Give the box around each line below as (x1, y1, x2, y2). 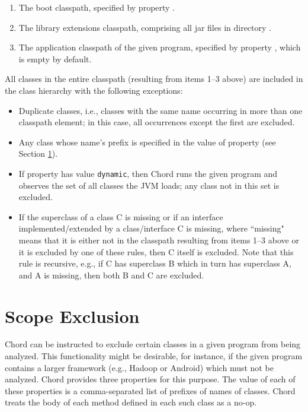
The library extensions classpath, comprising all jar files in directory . (18, 21, 271, 33)
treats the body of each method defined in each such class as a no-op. (5, 396, 257, 408)
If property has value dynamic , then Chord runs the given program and (18, 167, 278, 179)
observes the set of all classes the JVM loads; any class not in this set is (18, 179, 280, 191)
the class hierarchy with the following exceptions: (5, 84, 183, 96)
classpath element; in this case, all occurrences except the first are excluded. (18, 116, 295, 128)
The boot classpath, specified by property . (18, 1, 175, 13)
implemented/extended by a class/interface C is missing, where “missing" (18, 222, 284, 234)
